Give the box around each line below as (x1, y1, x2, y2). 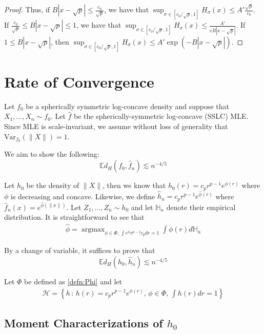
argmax (81, 226, 105, 234)
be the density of (26, 180, 79, 191)
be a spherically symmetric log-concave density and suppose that (26, 100, 230, 111)
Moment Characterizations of (4, 315, 163, 330)
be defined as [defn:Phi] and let (24, 276, 122, 286)
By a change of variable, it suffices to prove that (4, 245, 155, 256)
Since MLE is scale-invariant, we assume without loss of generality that (4, 121, 228, 131)
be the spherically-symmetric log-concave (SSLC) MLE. (74, 111, 249, 121)
